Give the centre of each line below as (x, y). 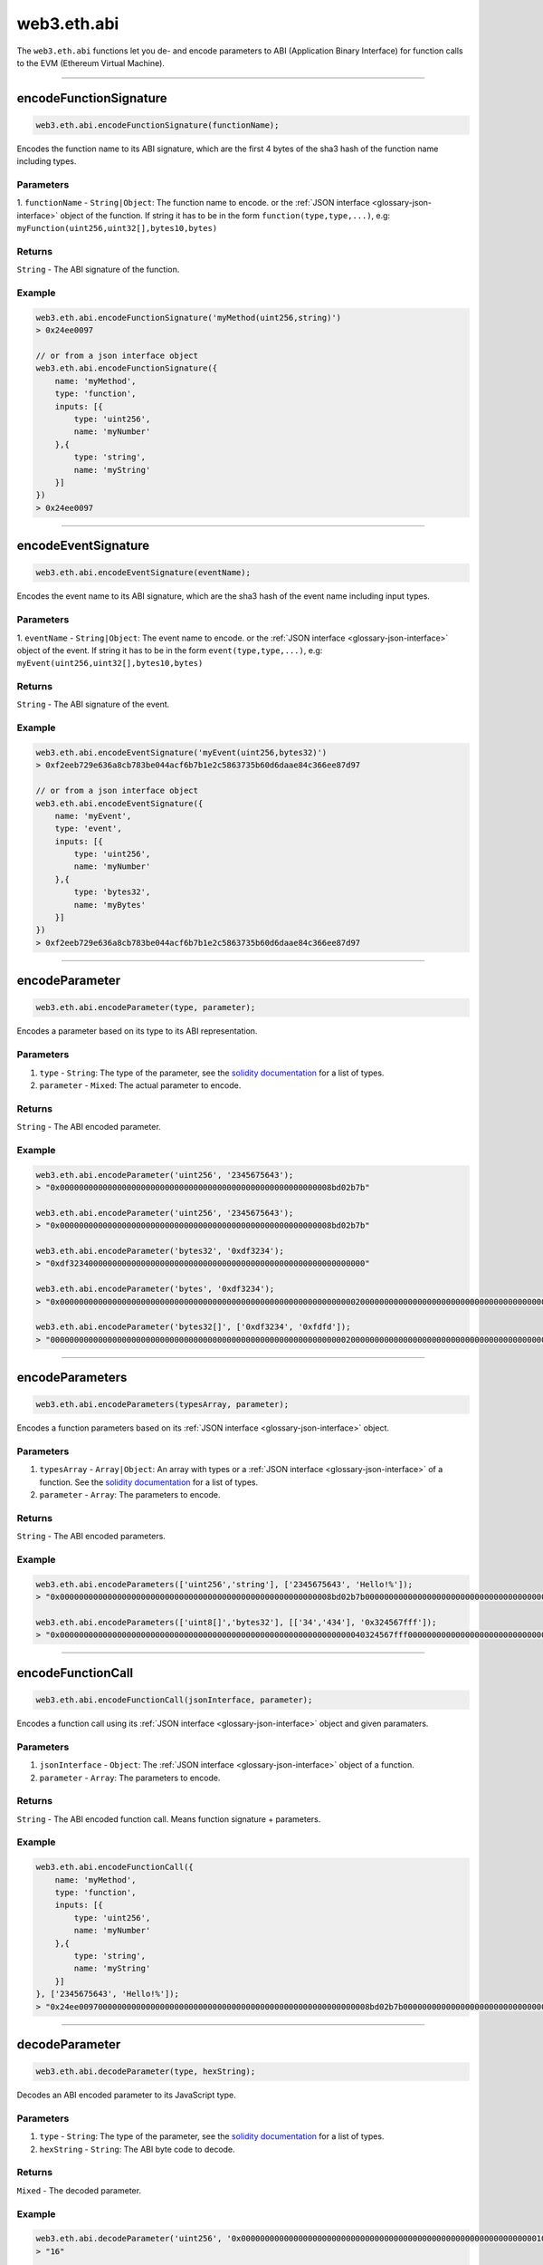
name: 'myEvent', (93, 816)
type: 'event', (88, 829)
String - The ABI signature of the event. (93, 704)
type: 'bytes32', (112, 892)
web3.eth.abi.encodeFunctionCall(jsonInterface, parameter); (174, 1700)
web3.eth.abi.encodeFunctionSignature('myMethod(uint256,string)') (189, 318)
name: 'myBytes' (110, 905)
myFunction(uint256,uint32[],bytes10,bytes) (117, 228)
